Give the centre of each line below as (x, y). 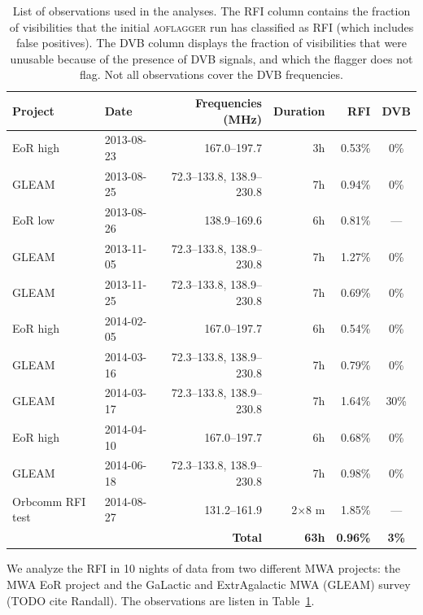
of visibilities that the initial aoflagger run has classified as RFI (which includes (211, 26)
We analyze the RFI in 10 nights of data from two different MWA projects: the (204, 568)
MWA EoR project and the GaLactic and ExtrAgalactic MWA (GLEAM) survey (209, 584)
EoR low (34, 220)
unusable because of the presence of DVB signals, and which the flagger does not (211, 58)
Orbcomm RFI (49, 501)
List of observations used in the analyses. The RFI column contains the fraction (211, 11)
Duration (299, 110)
